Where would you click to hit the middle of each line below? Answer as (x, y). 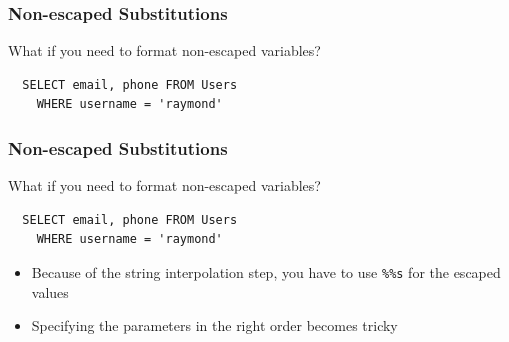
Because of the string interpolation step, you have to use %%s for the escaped (266, 272)
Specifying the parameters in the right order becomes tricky (214, 325)
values (50, 291)
